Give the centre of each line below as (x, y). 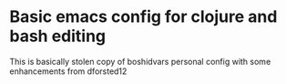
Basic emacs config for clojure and (143, 17)
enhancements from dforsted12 (68, 71)
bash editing (58, 36)
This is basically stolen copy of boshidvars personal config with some (140, 61)
